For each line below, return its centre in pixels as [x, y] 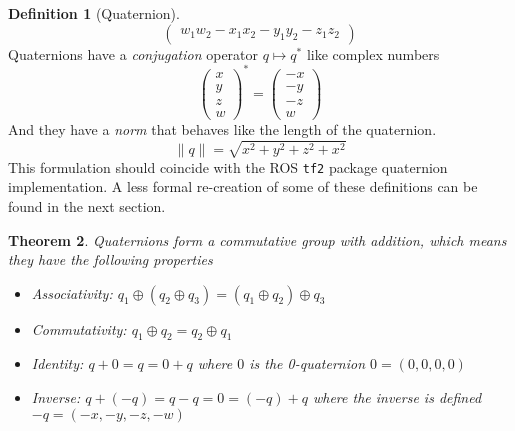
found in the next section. [87, 205]
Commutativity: [79, 328]
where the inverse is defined [397, 397]
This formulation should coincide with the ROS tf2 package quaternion [228, 166]
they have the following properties [110, 259]
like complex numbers [373, 53]
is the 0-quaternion [307, 363]
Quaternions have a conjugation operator [133, 53]
